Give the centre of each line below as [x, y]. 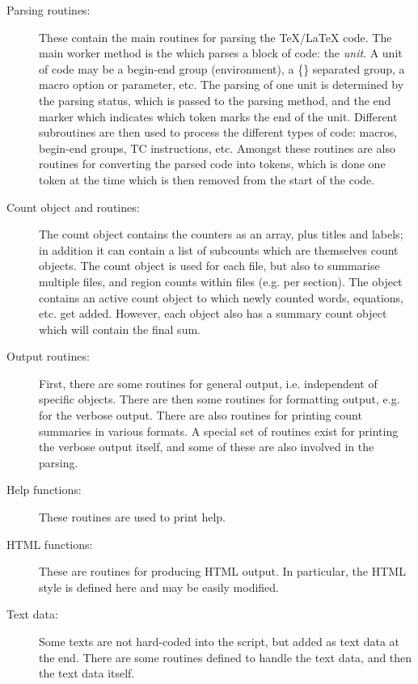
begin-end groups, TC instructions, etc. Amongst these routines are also [217, 148]
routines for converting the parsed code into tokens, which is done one [212, 164]
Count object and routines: [73, 207]
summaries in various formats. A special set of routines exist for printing [219, 431]
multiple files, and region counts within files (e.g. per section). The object [221, 281]
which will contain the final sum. [120, 329]
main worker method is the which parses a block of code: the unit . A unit [221, 53]
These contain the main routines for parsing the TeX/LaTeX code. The [215, 37]
